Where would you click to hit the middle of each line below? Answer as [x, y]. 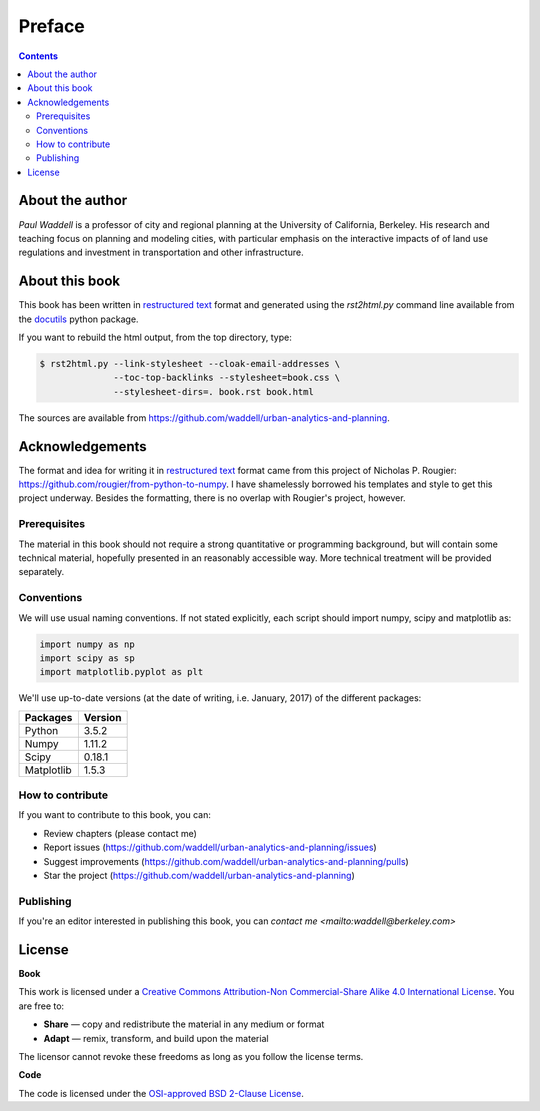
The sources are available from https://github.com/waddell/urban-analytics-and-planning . [204, 417]
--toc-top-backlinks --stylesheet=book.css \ [227, 378]
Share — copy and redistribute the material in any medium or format [184, 1024]
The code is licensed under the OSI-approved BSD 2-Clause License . [161, 1093]
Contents [38, 56]
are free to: [41, 1006]
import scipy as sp [87, 658]
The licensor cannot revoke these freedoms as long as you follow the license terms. [191, 1056]
